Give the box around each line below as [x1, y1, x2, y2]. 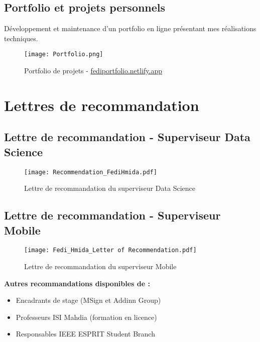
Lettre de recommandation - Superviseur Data [4, 129, 250, 145]
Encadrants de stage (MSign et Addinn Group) [16, 295, 161, 305]
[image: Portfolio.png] [24, 51, 103, 58]
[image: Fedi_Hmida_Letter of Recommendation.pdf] [24, 247, 197, 254]
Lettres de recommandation [4, 94, 199, 115]
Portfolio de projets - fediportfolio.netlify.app [24, 65, 163, 76]
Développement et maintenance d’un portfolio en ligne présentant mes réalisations [4, 23, 256, 34]
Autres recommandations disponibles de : [4, 278, 150, 288]
